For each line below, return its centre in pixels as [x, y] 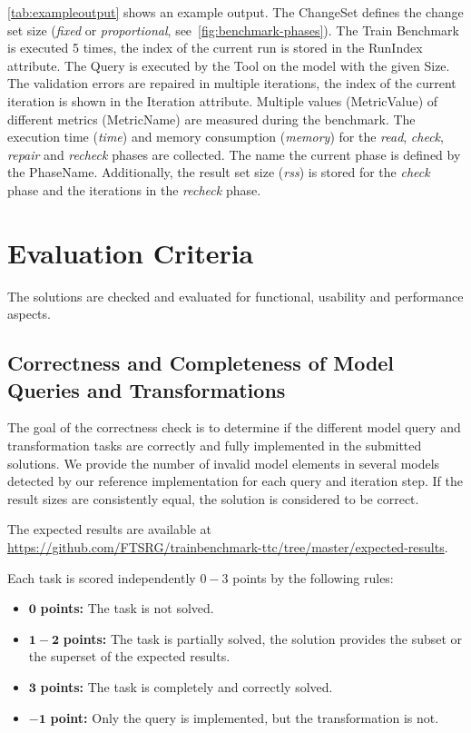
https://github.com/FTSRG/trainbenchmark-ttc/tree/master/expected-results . [228, 547]
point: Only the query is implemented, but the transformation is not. [245, 717]
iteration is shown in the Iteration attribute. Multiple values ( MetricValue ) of [223, 100]
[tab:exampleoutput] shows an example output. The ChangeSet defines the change [235, 12]
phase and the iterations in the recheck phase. [134, 189]
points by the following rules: [313, 577]
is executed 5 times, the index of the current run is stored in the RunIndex [215, 48]
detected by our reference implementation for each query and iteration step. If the [235, 481]
